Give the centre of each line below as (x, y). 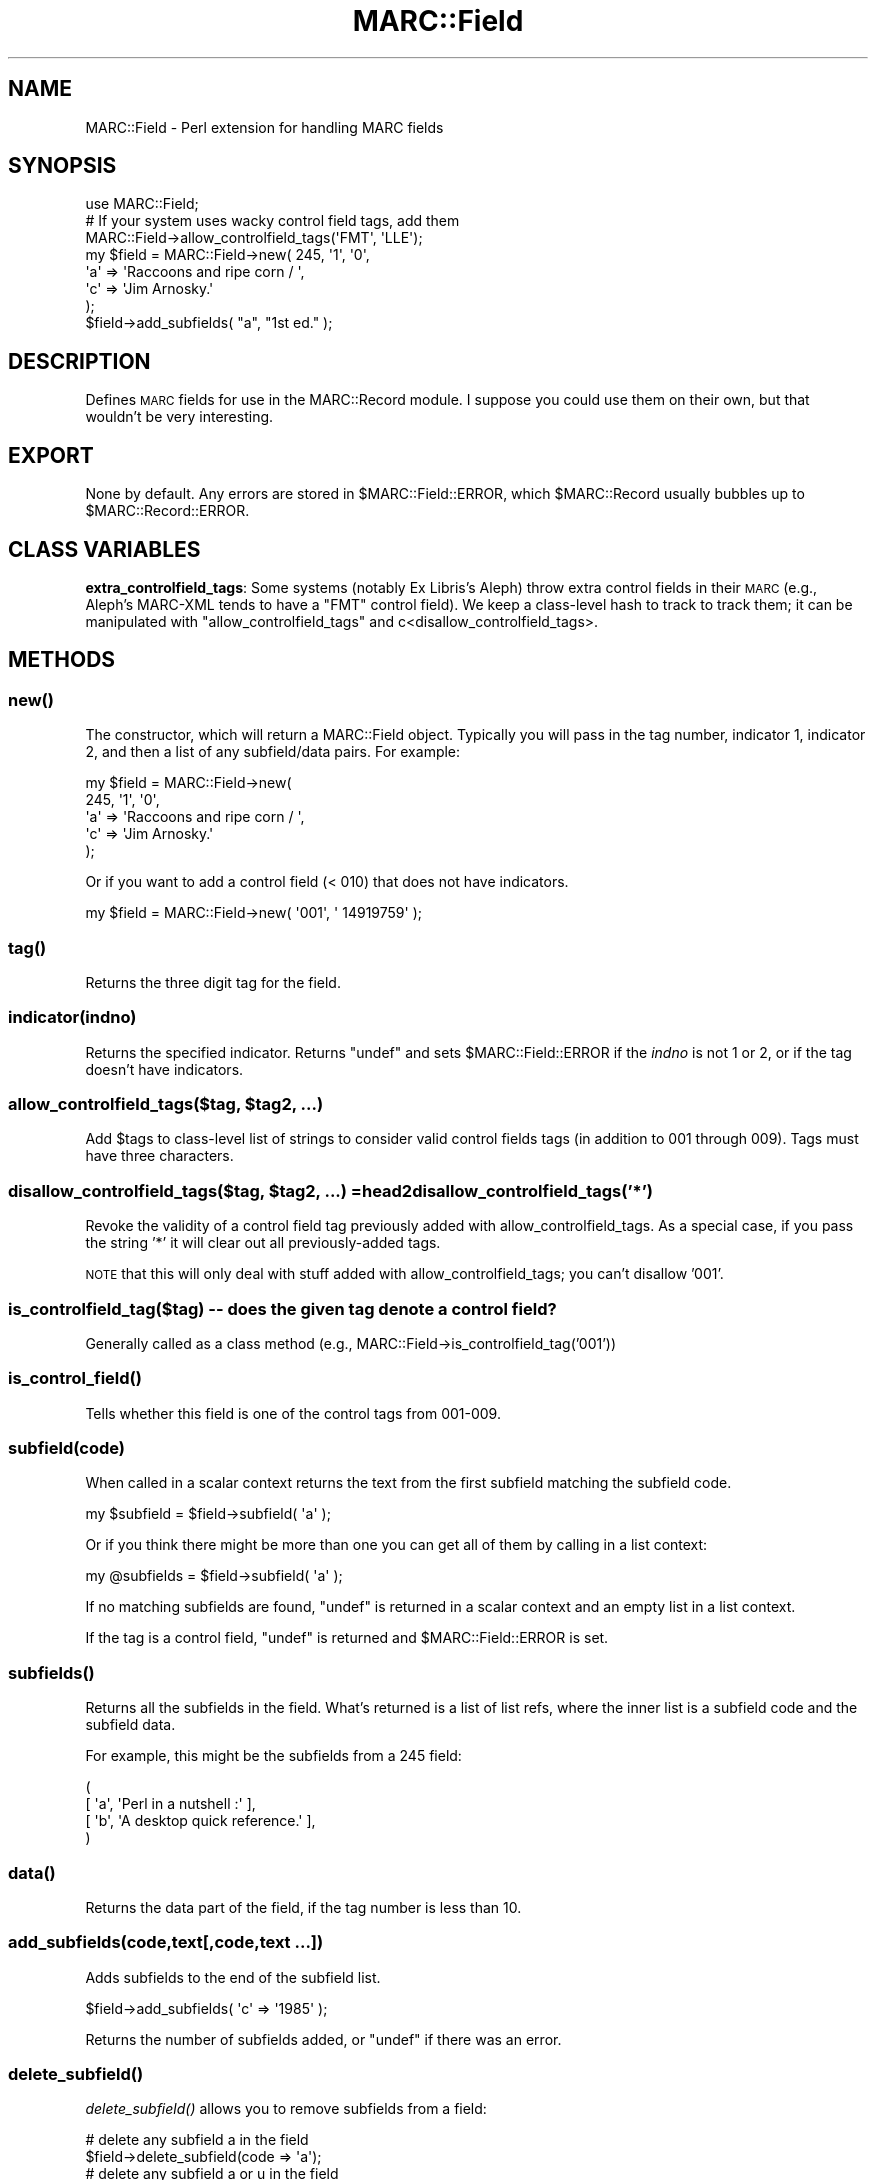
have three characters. (159, 1156)
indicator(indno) (72, 1017)
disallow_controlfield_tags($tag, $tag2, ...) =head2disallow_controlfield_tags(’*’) (330, 1190)
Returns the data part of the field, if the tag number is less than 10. (303, 1907)
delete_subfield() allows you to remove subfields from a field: (286, 2109)
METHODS (62, 660)
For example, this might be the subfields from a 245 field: (273, 1756)
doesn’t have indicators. (164, 1069)
